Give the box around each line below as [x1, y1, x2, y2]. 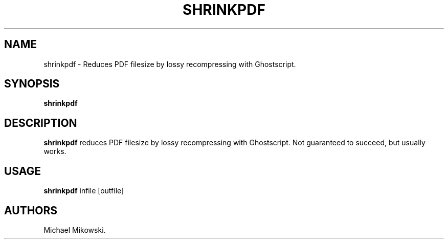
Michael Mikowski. [43, 225, 106, 234]
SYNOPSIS [4, 77, 60, 91]
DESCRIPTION [4, 116, 77, 129]
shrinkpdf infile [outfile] [43, 186, 124, 195]
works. [43, 147, 66, 156]
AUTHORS [4, 204, 58, 217]
